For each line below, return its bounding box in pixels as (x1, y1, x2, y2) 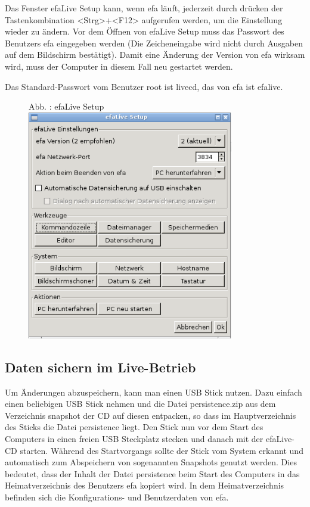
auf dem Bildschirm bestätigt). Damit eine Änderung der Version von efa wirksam (5, 48, 305, 61)
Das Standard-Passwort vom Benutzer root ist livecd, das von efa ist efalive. (5, 80, 283, 92)
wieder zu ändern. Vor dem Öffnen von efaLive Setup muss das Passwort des (5, 25, 284, 38)
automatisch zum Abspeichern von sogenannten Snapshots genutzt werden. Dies (5, 456, 297, 468)
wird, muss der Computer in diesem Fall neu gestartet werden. (5, 60, 233, 72)
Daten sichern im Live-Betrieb (5, 357, 196, 376)
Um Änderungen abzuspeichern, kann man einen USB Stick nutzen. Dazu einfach (5, 385, 302, 398)
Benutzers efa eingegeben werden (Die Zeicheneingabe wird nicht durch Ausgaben (5, 36, 303, 49)
